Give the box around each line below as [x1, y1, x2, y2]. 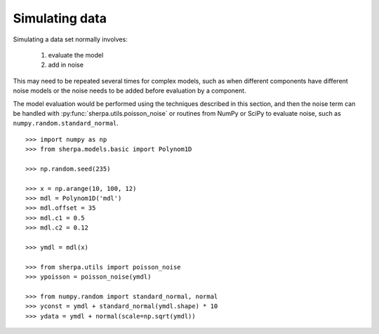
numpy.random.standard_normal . [13, 119, 119, 128]
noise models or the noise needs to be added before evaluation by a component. [13, 86, 246, 95]
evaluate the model [48, 51, 104, 59]
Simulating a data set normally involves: [13, 35, 128, 44]
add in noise [48, 60, 84, 69]
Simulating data [13, 11, 107, 26]
